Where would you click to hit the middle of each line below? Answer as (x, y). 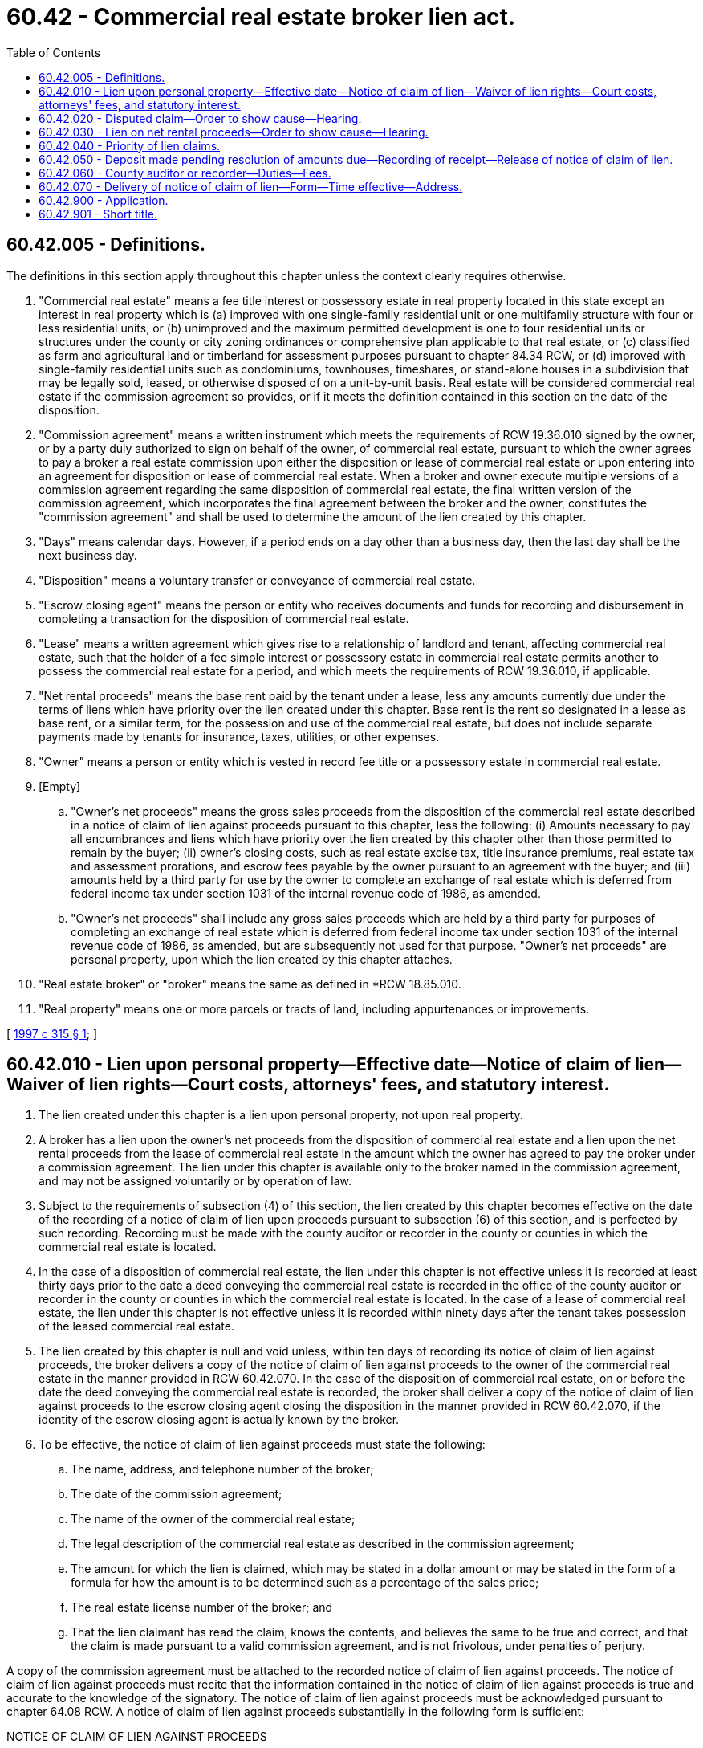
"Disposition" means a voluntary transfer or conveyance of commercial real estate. (257, 580)
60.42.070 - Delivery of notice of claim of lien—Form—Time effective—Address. (251, 186)
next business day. (88, 555)
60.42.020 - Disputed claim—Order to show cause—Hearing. (200, 118)
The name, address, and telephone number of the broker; (222, 1469)
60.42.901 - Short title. (98, 214)
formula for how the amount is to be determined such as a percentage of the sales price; (305, 1583)
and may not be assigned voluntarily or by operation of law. (195, 1181)
